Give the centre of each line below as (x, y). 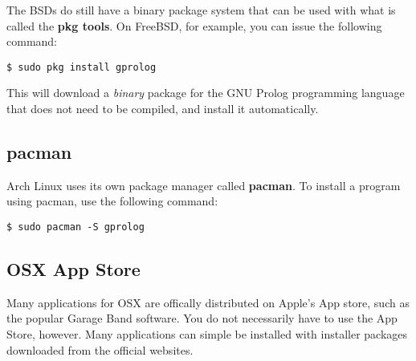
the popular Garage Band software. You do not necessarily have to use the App (202, 318)
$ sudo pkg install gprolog (82, 67)
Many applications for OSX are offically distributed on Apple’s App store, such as (208, 302)
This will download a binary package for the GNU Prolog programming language (206, 93)
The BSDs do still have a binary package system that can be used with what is (201, 10)
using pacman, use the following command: (112, 201)
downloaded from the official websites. (100, 349)
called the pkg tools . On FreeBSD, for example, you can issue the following (194, 25)
